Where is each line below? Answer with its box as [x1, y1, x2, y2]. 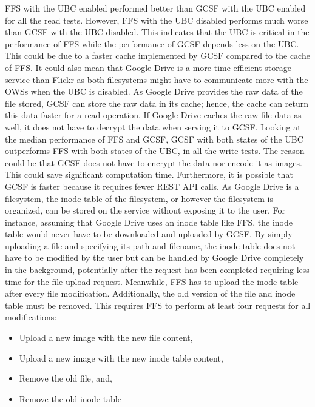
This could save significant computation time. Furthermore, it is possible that [5, 168, 293, 181]
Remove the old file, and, [19, 372, 112, 385]
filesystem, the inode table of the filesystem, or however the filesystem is [5, 192, 273, 204]
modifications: [5, 311, 57, 323]
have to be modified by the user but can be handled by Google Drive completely [5, 251, 304, 264]
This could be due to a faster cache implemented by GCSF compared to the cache [5, 49, 310, 62]
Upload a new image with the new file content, [19, 331, 193, 344]
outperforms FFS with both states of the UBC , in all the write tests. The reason [5, 144, 305, 157]
